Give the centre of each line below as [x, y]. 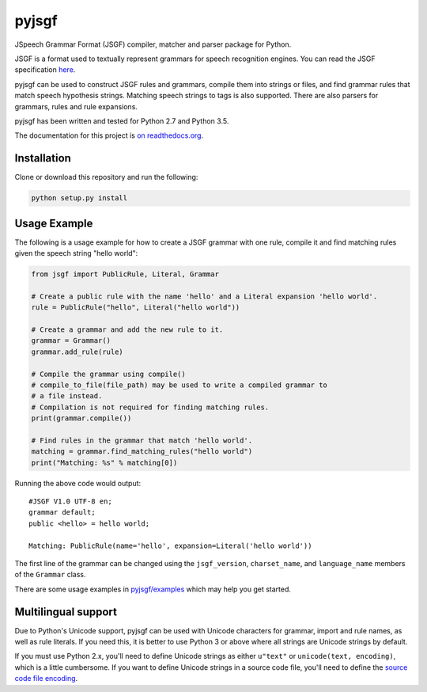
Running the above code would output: [78, 483]
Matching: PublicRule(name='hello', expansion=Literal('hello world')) [170, 546]
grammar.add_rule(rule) [77, 352]
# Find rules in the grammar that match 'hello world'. [142, 440]
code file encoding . [46, 679]
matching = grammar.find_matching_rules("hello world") [142, 452]
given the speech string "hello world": [76, 253]
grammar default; [62, 512]
